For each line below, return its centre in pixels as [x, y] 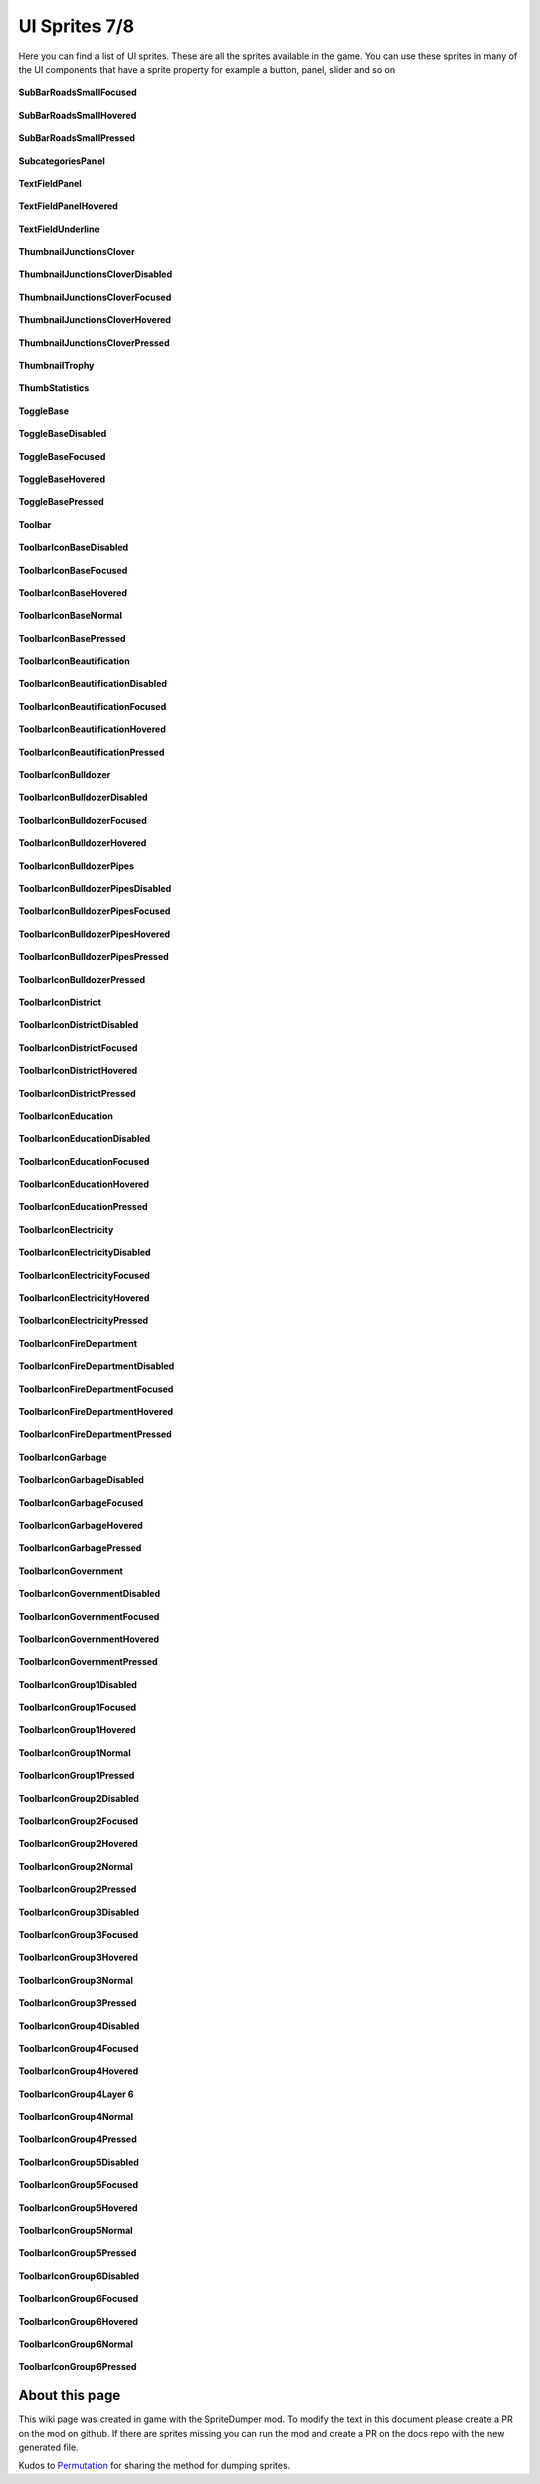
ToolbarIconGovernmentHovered [89, 1639]
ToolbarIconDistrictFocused [78, 1047]
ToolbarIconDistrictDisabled [78, 1025]
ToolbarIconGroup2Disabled [79, 1798]
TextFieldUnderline [59, 229]
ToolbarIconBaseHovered [73, 592]
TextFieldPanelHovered [68, 206]
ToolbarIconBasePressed [72, 638]
